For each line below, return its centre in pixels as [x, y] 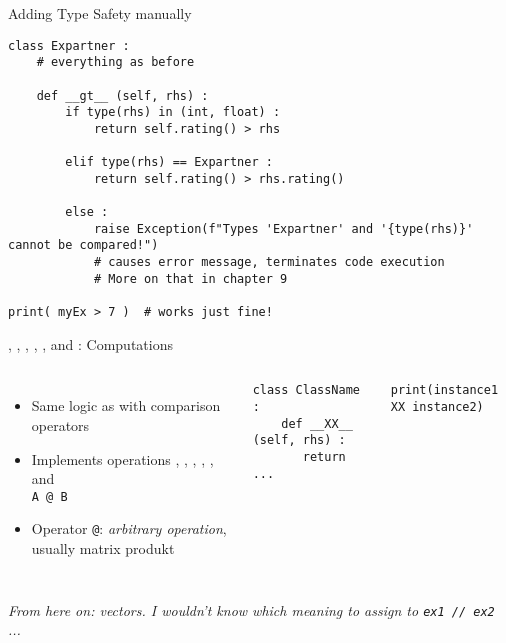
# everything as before [115, 62]
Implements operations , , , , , [122, 458]
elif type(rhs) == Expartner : [169, 162]
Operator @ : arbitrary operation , [129, 528]
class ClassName [306, 390]
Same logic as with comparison [126, 405]
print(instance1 [444, 390]
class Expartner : [69, 45]
